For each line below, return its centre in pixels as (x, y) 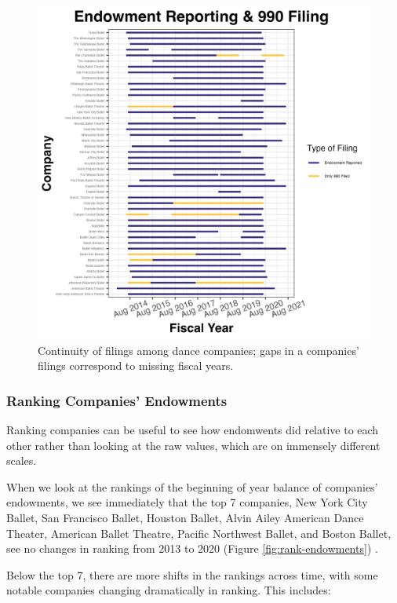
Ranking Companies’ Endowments (117, 400)
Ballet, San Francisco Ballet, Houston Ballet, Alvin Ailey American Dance (185, 517)
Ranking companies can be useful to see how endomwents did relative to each (193, 429)
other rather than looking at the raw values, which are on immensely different (193, 445)
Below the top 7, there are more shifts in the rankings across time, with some (192, 574)
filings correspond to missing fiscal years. (136, 365)
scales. (22, 460)
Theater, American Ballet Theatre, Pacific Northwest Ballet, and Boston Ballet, (199, 533)
